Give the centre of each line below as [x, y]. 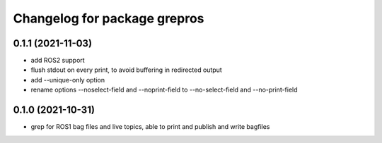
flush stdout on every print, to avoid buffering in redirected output [126, 70]
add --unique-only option [68, 80]
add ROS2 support [58, 61]
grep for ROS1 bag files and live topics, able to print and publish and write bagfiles [150, 127]
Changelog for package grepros [109, 18]
